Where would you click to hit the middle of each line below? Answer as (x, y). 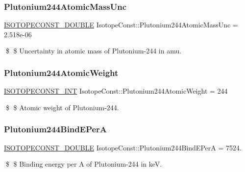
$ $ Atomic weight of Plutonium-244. (62, 107)
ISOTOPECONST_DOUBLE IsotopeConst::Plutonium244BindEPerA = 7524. (123, 147)
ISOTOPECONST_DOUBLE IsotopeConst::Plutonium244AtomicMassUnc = (121, 25)
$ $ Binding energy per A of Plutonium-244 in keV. (84, 164)
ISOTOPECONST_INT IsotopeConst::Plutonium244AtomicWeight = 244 (116, 91)
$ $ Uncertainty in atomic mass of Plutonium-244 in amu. (94, 51)
